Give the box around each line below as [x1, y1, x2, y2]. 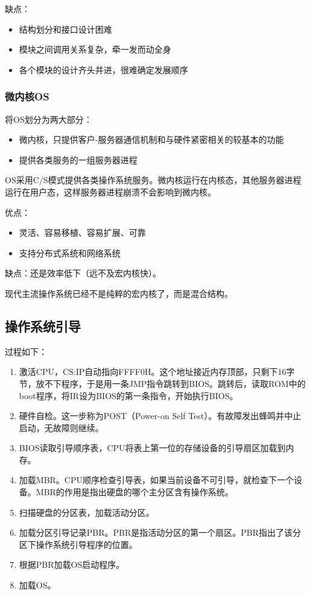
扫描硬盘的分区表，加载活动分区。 [19, 506, 154, 518]
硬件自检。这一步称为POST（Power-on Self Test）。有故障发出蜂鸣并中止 [19, 409, 302, 422]
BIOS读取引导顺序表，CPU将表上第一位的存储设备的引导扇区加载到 [19, 441, 286, 454]
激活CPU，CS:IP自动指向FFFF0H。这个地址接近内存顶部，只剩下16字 [19, 365, 295, 378]
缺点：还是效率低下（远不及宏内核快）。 [5, 267, 161, 279]
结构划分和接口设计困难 [19, 22, 112, 35]
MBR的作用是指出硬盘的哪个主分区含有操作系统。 [36, 486, 233, 498]
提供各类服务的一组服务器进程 [19, 153, 138, 166]
